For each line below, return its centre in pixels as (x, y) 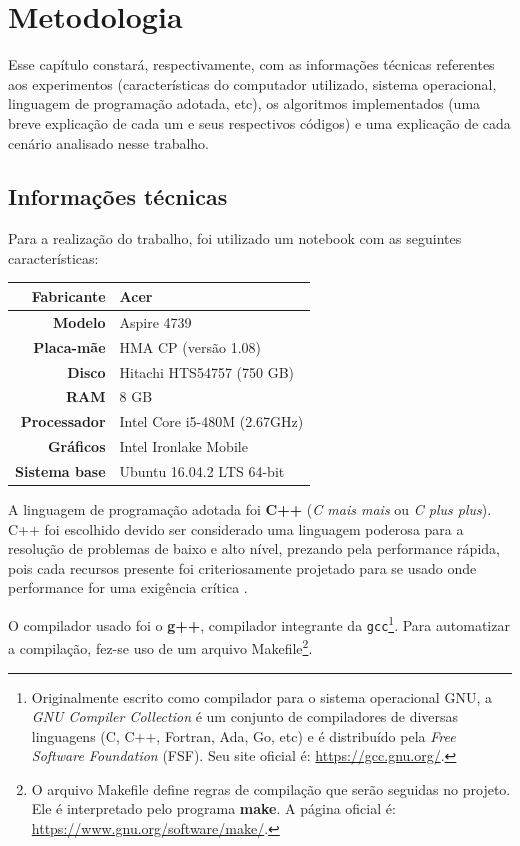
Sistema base (60, 470)
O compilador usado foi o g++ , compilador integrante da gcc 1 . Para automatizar (259, 623)
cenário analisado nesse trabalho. (108, 142)
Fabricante (68, 295)
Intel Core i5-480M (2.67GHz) (211, 421)
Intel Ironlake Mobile (183, 446)
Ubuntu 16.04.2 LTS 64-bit (202, 470)
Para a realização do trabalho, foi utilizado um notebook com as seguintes (235, 238)
